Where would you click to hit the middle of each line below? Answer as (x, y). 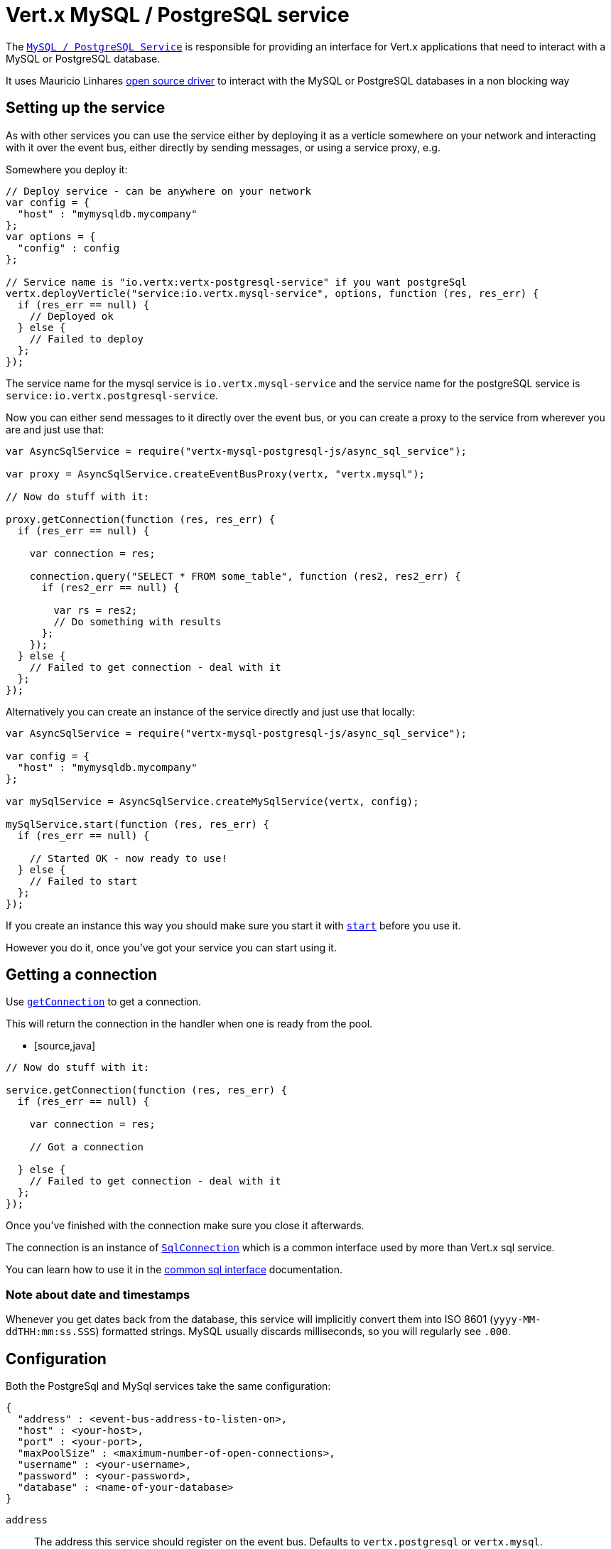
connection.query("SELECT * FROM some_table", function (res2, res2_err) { (245, 576)
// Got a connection (86, 1147)
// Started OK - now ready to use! (128, 858)
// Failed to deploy (86, 339)
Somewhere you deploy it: (67, 169)
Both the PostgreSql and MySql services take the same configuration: (168, 1386)
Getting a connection (82, 975)
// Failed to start (83, 881)
